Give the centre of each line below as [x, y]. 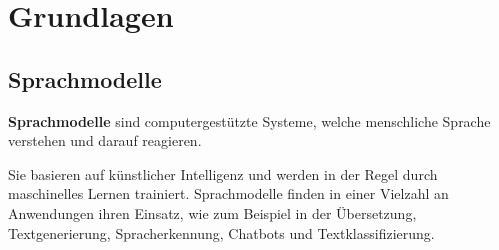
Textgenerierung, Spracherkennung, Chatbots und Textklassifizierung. [221, 232]
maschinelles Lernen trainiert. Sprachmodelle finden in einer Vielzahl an [228, 193]
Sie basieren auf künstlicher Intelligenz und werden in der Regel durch [223, 173]
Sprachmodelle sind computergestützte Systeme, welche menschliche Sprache [249, 120]
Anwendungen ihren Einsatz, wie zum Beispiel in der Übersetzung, [212, 212]
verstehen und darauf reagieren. [105, 140]
